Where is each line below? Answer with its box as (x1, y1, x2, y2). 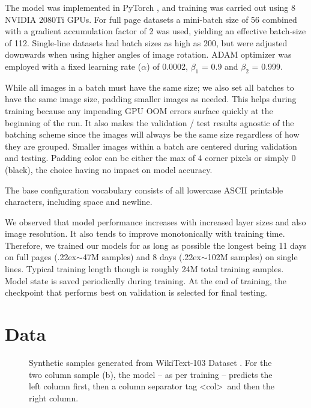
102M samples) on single (207, 251, 298, 263)
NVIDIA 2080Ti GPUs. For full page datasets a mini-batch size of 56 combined (5, 13, 297, 25)
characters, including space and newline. (5, 195, 152, 208)
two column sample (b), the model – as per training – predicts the (29, 368, 273, 380)
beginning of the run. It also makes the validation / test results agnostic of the (5, 116, 294, 129)
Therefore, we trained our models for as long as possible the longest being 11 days (5, 239, 307, 251)
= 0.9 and (201, 59, 238, 72)
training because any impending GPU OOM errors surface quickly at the (5, 104, 273, 117)
